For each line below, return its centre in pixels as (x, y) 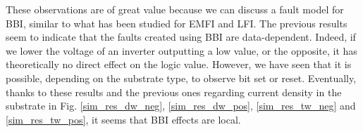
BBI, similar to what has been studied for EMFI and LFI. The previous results (177, 23)
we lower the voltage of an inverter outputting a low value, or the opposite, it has (181, 50)
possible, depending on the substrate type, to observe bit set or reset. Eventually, (181, 78)
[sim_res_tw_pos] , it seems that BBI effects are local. (123, 119)
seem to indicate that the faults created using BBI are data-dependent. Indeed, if (181, 37)
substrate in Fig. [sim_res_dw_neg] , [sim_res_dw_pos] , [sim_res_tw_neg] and (181, 106)
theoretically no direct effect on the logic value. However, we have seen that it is (179, 64)
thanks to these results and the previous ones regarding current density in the (174, 92)
